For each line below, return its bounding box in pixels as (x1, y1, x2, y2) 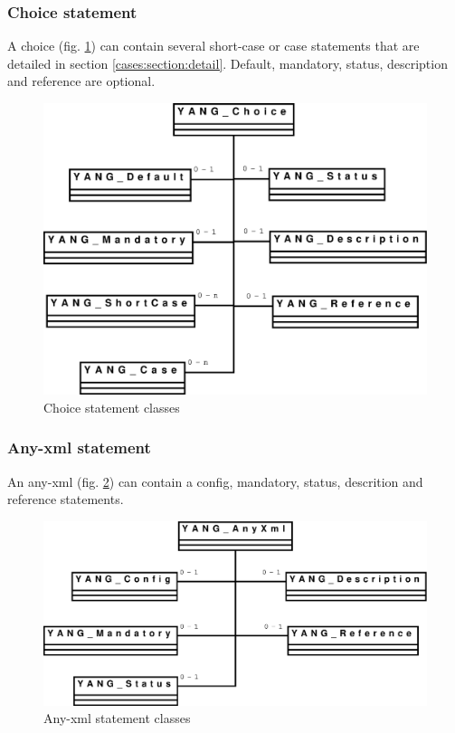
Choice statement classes (43, 397, 180, 416)
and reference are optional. (7, 71, 156, 90)
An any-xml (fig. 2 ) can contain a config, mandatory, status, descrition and (7, 471, 423, 490)
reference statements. (7, 490, 124, 509)
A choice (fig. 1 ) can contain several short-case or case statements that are (7, 36, 420, 55)
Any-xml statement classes (43, 709, 191, 728)
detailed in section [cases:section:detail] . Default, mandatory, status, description (7, 53, 448, 72)
